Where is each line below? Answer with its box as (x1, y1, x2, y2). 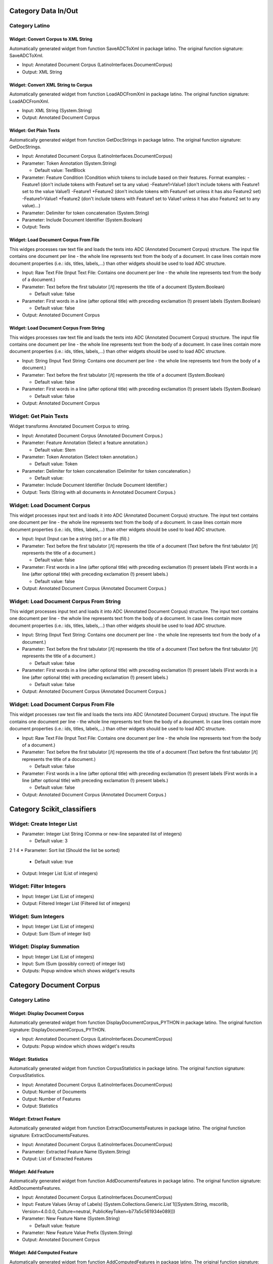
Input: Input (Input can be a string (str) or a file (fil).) (22, 536, 130, 542)
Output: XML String (22, 69, 63, 75)
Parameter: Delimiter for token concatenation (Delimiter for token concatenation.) (22, 468, 191, 474)
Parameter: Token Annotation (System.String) (22, 160, 117, 166)
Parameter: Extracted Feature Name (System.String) (22, 1148, 131, 1155)
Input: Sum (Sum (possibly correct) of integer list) (22, 961, 125, 967)
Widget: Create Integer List (9, 820, 78, 827)
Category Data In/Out (9, 7, 78, 15)
